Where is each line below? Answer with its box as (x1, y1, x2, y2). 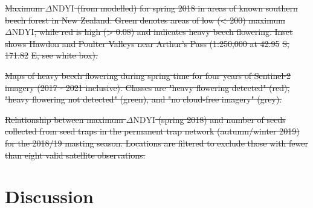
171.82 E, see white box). (5, 49, 98, 61)
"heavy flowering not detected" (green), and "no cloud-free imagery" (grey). (5, 93, 282, 106)
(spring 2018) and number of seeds (158, 113, 286, 125)
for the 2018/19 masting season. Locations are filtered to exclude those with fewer (5, 136, 308, 149)
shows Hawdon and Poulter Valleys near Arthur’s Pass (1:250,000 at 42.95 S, (5, 37, 289, 49)
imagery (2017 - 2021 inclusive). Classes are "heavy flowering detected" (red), (5, 81, 290, 93)
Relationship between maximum (5, 113, 123, 125)
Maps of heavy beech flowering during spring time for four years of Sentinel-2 (5, 69, 291, 81)
